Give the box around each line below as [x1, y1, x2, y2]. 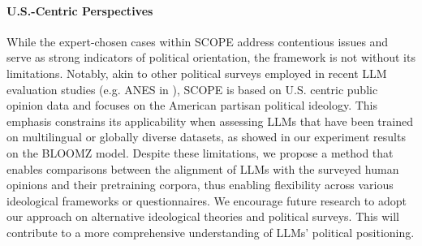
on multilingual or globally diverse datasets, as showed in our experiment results [6, 128, 406, 145]
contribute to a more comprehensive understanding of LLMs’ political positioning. [6, 223, 415, 240]
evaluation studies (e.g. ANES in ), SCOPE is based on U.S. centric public [6, 80, 378, 97]
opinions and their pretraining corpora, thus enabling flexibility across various [6, 176, 394, 193]
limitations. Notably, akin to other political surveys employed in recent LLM [6, 64, 387, 81]
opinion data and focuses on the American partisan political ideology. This [6, 97, 377, 114]
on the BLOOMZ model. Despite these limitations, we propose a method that [6, 144, 394, 161]
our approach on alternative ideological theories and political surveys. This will [6, 208, 399, 225]
